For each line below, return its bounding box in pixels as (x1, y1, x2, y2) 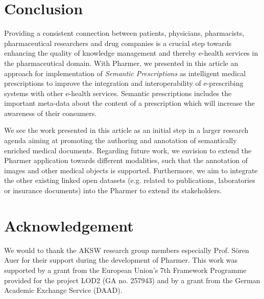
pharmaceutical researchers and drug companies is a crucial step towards (4, 37, 232, 48)
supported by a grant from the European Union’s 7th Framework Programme (4, 264, 247, 275)
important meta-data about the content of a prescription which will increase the (4, 98, 255, 108)
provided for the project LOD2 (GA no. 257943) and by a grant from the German (4, 274, 260, 285)
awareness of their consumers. (4, 107, 97, 118)
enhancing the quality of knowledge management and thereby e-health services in (4, 48, 258, 58)
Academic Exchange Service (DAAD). (4, 285, 123, 295)
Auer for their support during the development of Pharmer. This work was (4, 255, 237, 265)
